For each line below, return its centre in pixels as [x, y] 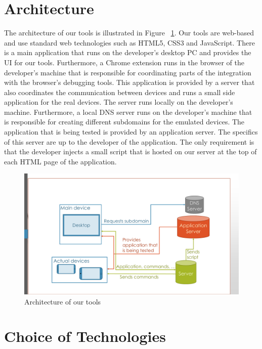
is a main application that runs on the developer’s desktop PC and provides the [128, 52]
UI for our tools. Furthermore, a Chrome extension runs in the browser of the [124, 62]
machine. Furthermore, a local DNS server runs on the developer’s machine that [128, 112]
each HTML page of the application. [60, 161]
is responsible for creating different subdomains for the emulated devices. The [124, 122]
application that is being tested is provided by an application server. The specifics [131, 132]
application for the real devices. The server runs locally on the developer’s [119, 102]
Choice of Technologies [85, 336]
